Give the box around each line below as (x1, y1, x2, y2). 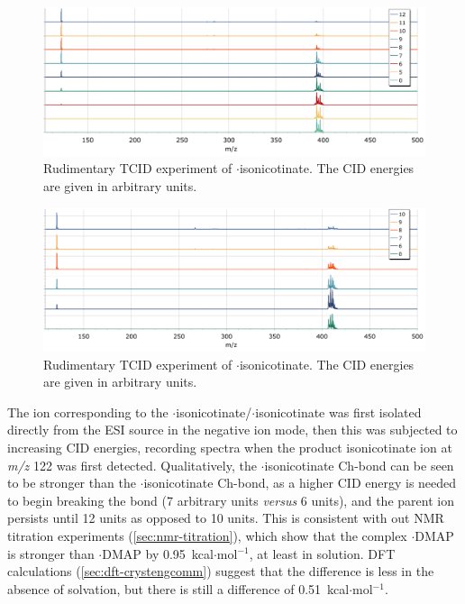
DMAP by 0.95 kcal (102, 544, 214, 563)
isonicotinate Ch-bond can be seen (264, 455, 454, 474)
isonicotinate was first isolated (255, 402, 422, 421)
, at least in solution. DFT (249, 544, 396, 563)
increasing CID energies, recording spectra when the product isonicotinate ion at (7, 437, 452, 456)
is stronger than (7, 544, 95, 563)
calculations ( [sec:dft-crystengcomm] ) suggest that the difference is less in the (7, 562, 434, 581)
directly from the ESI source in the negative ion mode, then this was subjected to (7, 420, 458, 439)
